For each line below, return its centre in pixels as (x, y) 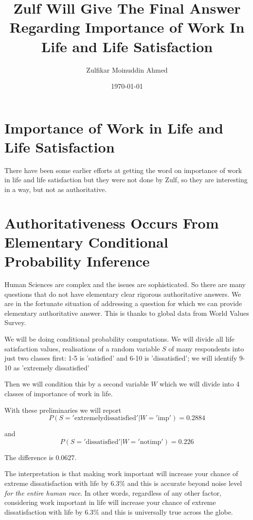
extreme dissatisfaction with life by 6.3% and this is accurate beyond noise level (123, 483)
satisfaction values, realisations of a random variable (82, 348)
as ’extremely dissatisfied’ (51, 367)
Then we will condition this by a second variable (77, 384)
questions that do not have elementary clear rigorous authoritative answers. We (123, 294)
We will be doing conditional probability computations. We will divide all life (119, 339)
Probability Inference (77, 261)
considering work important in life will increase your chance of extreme (110, 502)
